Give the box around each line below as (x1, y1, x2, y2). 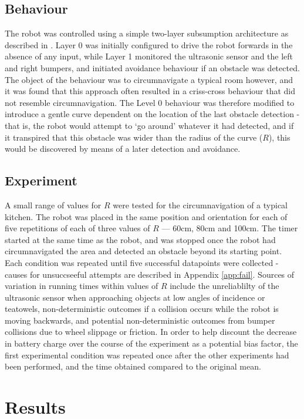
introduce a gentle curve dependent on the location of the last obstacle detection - (5, 108, 300, 120)
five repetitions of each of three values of (5, 222, 150, 234)
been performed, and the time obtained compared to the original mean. (5, 360, 261, 373)
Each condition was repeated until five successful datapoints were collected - (5, 256, 279, 268)
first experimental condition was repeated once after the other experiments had (5, 348, 289, 361)
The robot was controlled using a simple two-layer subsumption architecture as (5, 27, 289, 39)
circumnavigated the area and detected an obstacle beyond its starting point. (5, 245, 282, 257)
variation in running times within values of (5, 280, 158, 292)
